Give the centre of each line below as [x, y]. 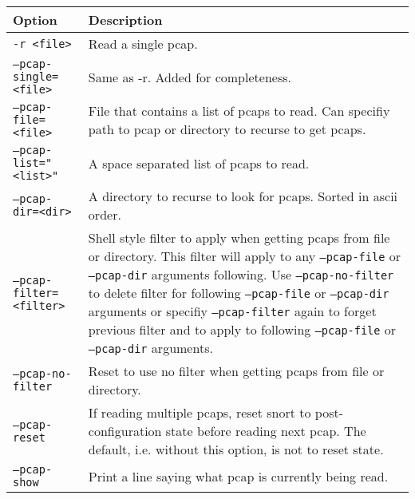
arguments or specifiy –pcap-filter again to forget [232, 311]
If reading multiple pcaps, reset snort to [200, 412]
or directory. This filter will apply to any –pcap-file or [244, 256]
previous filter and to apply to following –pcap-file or [242, 329]
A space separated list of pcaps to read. [199, 163]
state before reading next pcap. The [266, 431]
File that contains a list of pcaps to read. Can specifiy [239, 111]
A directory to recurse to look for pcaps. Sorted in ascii [243, 196]
